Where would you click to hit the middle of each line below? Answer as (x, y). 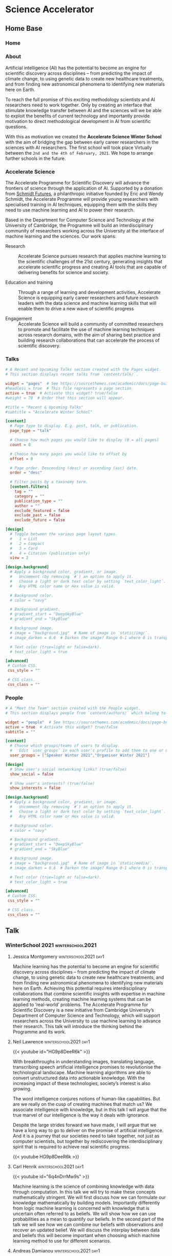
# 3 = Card (24, 548)
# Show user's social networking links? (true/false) (68, 769)
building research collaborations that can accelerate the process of (89, 340)
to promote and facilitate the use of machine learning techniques (86, 329)
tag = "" (24, 492)
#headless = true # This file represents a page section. (70, 389)
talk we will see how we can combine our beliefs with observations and (88, 1224)
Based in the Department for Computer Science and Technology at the (80, 220)
